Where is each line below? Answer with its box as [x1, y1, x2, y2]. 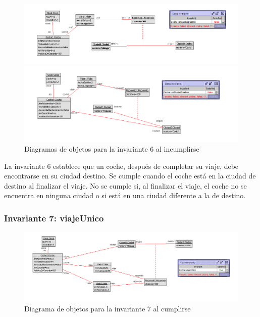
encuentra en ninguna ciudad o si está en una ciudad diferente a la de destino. [4, 190, 246, 201]
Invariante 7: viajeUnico [4, 211, 104, 224]
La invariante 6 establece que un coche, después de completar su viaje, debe [4, 160, 239, 171]
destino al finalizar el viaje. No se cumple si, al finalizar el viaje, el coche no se [4, 180, 247, 191]
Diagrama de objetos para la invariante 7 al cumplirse [24, 303, 191, 313]
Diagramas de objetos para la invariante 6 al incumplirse [24, 144, 199, 154]
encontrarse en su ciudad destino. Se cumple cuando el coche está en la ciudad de [4, 170, 256, 181]
